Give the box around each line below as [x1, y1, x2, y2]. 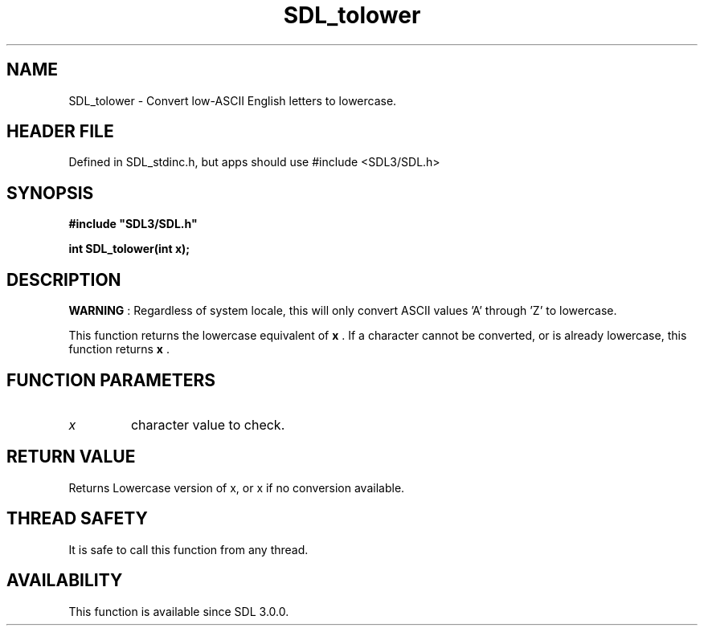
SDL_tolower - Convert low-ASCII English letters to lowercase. [68, 93, 397, 108]
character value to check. [130, 416, 285, 433]
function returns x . [68, 342, 170, 357]
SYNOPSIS [6, 182, 94, 203]
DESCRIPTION [6, 269, 121, 290]
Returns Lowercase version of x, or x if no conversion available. [68, 480, 405, 495]
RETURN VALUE [6, 446, 136, 467]
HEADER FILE [6, 121, 114, 142]
